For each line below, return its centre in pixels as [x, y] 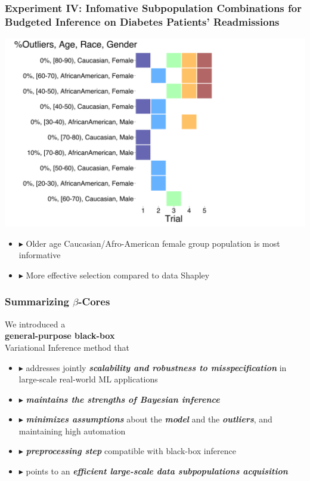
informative [40, 255]
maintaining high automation [72, 431]
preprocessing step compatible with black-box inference [131, 451]
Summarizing [37, 301]
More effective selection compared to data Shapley [118, 275]
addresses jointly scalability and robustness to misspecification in [156, 367]
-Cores [94, 301]
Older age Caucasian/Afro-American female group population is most [153, 243]
